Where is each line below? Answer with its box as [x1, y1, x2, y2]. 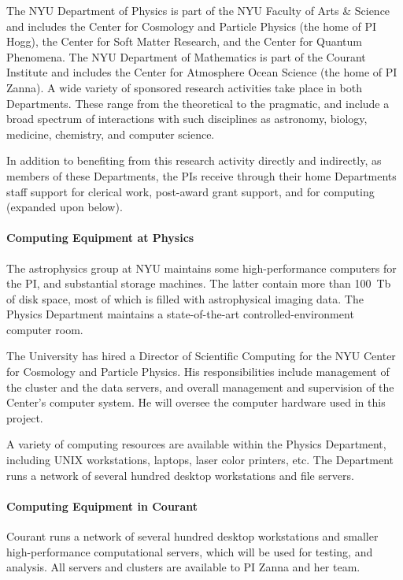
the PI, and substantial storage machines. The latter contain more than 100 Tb [6, 275, 391, 292]
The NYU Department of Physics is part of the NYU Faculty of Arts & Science [6, 2, 390, 18]
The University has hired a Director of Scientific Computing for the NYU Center [6, 348, 396, 364]
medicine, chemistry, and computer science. [6, 125, 215, 142]
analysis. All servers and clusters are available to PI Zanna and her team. [6, 559, 360, 575]
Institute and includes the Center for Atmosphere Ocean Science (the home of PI [6, 64, 397, 80]
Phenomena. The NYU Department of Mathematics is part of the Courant [6, 48, 366, 65]
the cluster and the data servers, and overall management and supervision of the [6, 378, 394, 395]
